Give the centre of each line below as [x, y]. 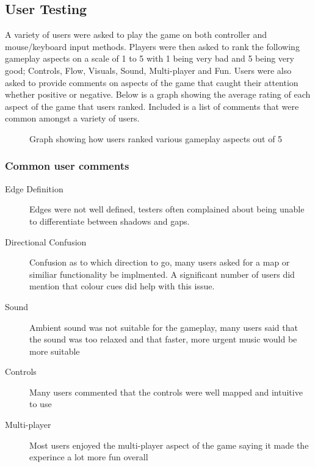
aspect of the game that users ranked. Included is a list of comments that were [152, 106]
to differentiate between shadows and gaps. [110, 221]
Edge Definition [34, 188]
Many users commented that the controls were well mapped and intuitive [166, 392]
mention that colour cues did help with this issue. [122, 286]
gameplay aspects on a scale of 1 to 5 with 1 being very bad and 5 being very [150, 58]
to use [41, 404]
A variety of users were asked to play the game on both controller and [136, 34]
